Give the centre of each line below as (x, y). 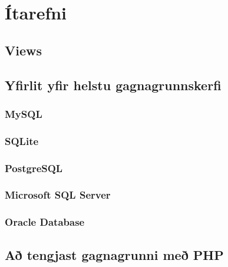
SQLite (22, 141)
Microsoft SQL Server (58, 195)
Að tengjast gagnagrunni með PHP (114, 254)
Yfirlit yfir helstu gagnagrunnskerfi (113, 85)
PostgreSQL (34, 168)
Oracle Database (45, 222)
